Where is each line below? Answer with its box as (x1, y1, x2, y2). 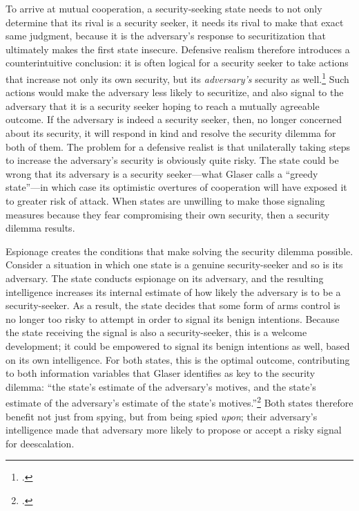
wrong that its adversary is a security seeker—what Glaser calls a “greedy (6, 166, 318, 180)
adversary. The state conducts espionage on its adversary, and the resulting (6, 270, 324, 285)
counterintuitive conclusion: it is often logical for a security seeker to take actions (6, 55, 349, 70)
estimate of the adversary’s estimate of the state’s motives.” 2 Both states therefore (6, 393, 353, 409)
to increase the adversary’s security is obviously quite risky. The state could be (6, 153, 339, 167)
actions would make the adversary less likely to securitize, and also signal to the (6, 85, 344, 100)
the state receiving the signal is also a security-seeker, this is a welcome (6, 325, 307, 340)
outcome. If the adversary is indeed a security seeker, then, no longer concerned (6, 112, 342, 127)
